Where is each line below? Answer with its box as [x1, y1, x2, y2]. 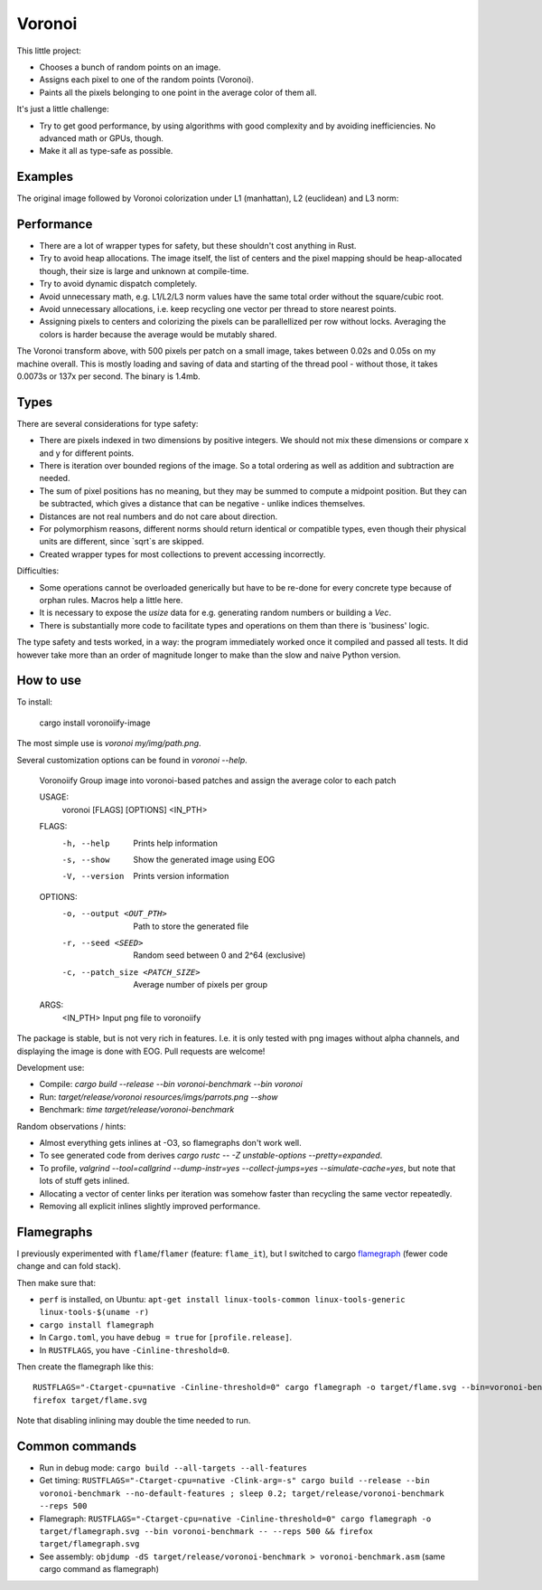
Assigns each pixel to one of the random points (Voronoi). [39, 74, 255, 85]
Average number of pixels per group [133, 980, 268, 990]
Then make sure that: [16, 1277, 97, 1288]
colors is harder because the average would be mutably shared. [39, 328, 277, 339]
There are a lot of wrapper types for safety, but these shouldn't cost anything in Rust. [39, 241, 357, 251]
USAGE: [39, 791, 70, 802]
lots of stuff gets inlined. [39, 1176, 130, 1187]
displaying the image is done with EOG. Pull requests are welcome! [16, 1046, 266, 1056]
